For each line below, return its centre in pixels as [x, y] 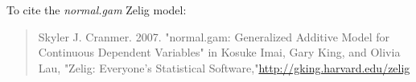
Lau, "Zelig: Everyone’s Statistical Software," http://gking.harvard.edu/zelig [224, 67]
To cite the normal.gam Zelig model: [97, 10]
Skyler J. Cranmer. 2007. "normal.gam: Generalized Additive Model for [214, 36]
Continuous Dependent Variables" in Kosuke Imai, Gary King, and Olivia [219, 52]
